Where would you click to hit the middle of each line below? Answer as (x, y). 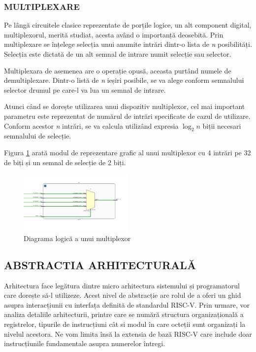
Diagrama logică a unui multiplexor (77, 238)
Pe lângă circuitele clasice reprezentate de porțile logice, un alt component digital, (128, 25)
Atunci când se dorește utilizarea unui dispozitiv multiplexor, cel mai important (125, 106)
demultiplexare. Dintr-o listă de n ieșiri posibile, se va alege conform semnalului (124, 80)
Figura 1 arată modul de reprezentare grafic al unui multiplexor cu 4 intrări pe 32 (128, 152)
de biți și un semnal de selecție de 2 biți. (65, 162)
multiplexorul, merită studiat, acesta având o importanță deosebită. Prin (114, 34)
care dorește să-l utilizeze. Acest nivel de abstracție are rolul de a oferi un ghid (123, 295)
